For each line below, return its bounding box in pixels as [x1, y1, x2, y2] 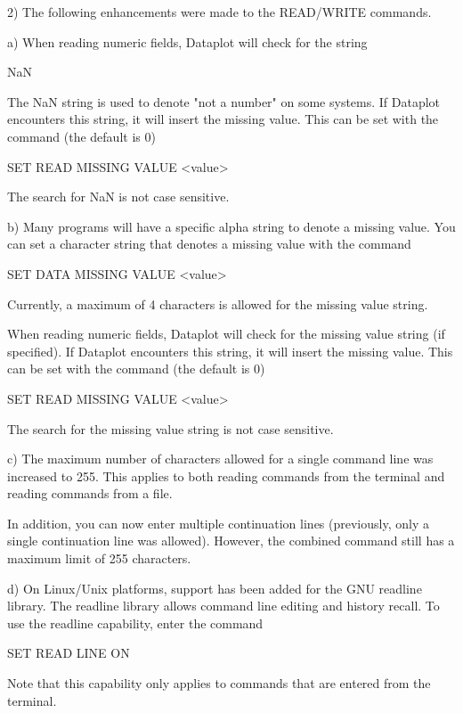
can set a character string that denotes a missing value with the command [7, 234, 411, 253]
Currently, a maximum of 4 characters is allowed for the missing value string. [7, 294, 428, 313]
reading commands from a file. [7, 484, 173, 503]
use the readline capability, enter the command [7, 613, 264, 632]
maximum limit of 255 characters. [7, 549, 191, 568]
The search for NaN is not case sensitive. [7, 187, 230, 206]
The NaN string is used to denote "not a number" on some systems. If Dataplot [7, 92, 441, 111]
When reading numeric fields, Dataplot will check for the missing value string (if [7, 324, 445, 343]
